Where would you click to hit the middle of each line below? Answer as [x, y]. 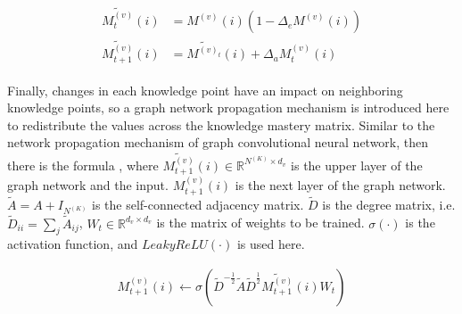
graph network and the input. [88, 185]
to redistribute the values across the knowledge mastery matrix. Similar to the [221, 124]
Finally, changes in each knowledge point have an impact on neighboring [205, 90]
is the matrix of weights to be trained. [260, 223]
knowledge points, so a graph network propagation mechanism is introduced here [228, 107]
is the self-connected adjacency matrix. [198, 204]
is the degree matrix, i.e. [389, 204]
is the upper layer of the [357, 165]
